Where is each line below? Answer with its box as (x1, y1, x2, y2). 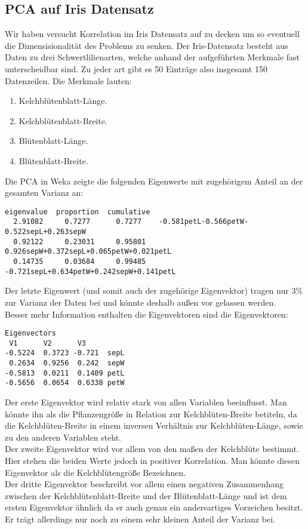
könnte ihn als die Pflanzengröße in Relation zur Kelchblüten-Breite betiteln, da (5, 407, 297, 420)
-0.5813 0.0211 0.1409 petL (5, 368, 125, 377)
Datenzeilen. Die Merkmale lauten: (5, 74, 132, 87)
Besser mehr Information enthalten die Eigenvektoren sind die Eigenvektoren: (5, 307, 288, 320)
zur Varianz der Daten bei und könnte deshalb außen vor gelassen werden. (5, 296, 276, 308)
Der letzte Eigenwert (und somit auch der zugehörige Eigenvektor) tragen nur (5, 284, 289, 297)
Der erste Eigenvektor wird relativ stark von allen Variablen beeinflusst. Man (5, 396, 287, 408)
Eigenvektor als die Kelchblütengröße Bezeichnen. (5, 466, 186, 478)
